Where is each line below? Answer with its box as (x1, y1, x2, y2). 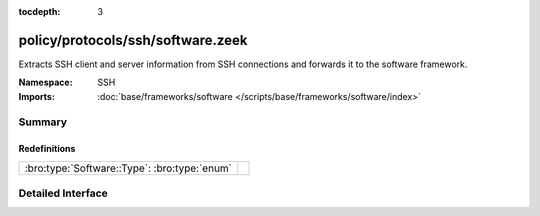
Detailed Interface (18, 186, 109, 200)
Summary (18, 115, 68, 129)
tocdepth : (18, 6, 61, 17)
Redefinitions (18, 143, 76, 155)
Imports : (18, 90, 55, 102)
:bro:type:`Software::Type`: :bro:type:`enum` (24, 161, 233, 175)
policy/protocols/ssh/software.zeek (18, 31, 248, 49)
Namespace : (18, 76, 74, 89)
